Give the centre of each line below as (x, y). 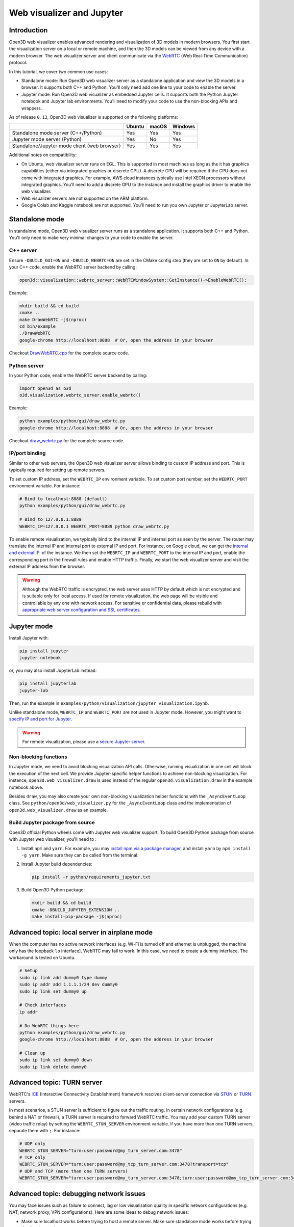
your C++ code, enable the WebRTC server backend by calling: (73, 267)
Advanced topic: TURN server (56, 1082)
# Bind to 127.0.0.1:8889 (50, 520)
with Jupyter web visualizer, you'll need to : (53, 839)
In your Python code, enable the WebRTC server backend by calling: (78, 375)
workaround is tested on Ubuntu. (42, 958)
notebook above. (26, 787)
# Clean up (32, 1053)
